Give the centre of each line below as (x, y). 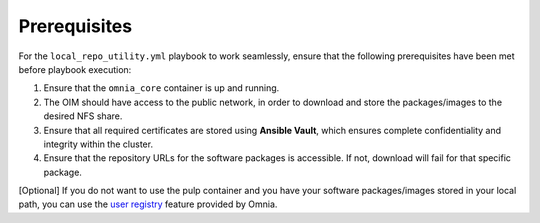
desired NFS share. (83, 116)
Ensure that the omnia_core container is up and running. (161, 88)
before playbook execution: (75, 69)
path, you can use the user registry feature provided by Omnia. (148, 204)
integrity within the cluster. (98, 144)
